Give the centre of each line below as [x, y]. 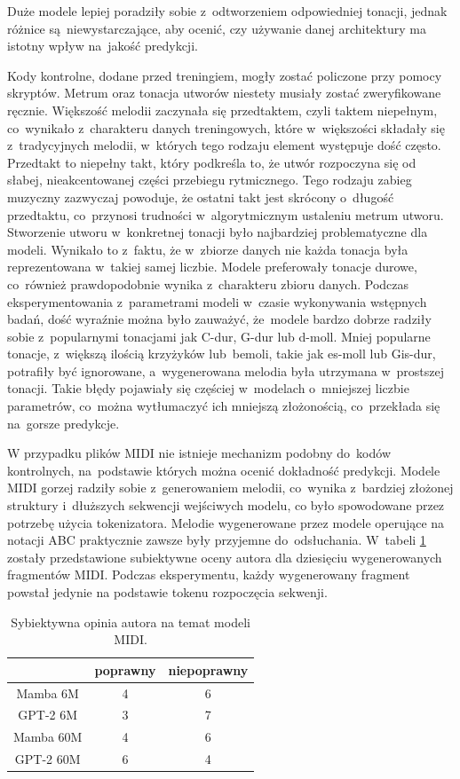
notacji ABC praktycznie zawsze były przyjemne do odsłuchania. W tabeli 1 [217, 540]
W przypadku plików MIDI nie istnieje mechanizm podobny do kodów [199, 453]
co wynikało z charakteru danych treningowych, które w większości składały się [226, 127]
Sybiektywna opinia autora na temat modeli [131, 622]
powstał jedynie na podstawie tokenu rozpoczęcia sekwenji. [167, 592]
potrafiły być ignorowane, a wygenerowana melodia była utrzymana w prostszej [226, 370]
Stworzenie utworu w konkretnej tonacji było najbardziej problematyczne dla [218, 232]
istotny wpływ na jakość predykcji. [103, 46]
